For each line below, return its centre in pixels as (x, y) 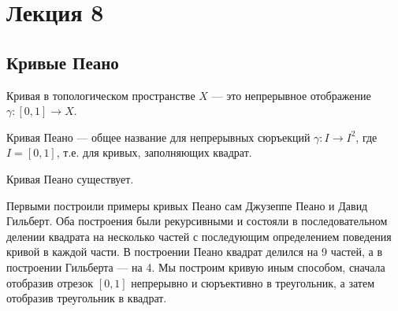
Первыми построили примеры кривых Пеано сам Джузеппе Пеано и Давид (187, 205)
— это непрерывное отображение (291, 95)
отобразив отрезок (50, 282)
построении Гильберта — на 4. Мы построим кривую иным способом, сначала (196, 267)
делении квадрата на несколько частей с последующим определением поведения (199, 236)
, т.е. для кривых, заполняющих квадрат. (154, 152)
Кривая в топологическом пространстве (101, 95)
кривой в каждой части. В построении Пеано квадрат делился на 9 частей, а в (195, 252)
